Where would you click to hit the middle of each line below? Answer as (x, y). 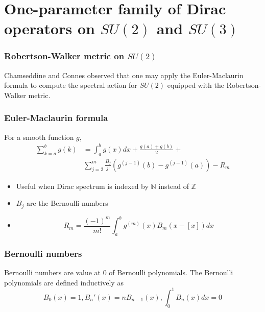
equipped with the (196, 85)
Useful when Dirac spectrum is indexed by (82, 186)
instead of (174, 186)
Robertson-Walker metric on (64, 56)
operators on (50, 28)
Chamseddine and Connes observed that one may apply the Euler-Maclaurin (124, 75)
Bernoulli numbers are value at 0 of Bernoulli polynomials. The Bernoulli (119, 272)
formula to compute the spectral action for (71, 85)
